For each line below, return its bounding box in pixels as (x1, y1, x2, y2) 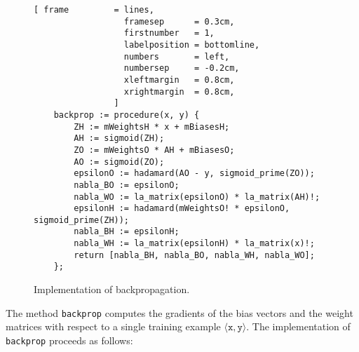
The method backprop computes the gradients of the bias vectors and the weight (6, 305, 353, 320)
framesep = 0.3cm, (123, 16, 235, 27)
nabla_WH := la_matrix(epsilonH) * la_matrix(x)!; (74, 238, 315, 249)
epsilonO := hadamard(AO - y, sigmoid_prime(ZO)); (74, 168, 315, 179)
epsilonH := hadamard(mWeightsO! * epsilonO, (74, 203, 290, 214)
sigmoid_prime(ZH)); (34, 215, 130, 225)
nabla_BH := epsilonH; (74, 226, 179, 237)
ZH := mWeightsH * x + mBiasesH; (74, 121, 230, 132)
